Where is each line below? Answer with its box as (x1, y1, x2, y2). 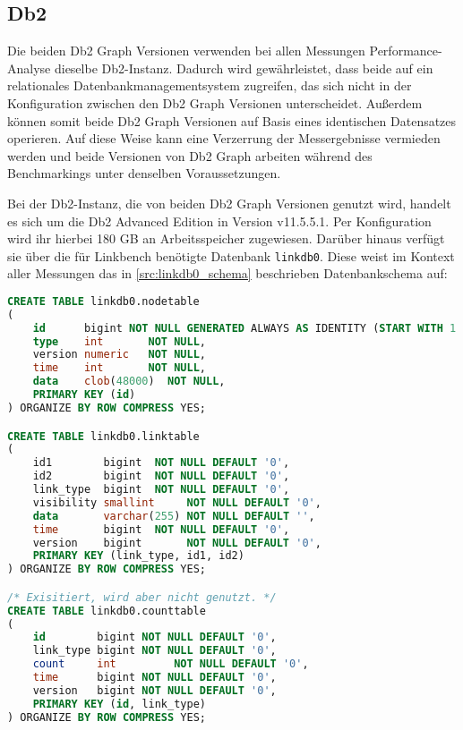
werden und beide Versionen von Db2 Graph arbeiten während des (7, 146, 373, 165)
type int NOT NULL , (32, 335, 206, 348)
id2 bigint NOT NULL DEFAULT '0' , (32, 470, 290, 483)
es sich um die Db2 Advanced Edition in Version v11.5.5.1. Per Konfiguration (7, 211, 432, 230)
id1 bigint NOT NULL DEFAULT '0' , (32, 456, 290, 470)
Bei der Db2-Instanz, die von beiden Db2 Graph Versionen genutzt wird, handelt (7, 193, 451, 212)
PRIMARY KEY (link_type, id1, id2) (32, 549, 244, 563)
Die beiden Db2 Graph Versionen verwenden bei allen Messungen (7, 41, 365, 60)
